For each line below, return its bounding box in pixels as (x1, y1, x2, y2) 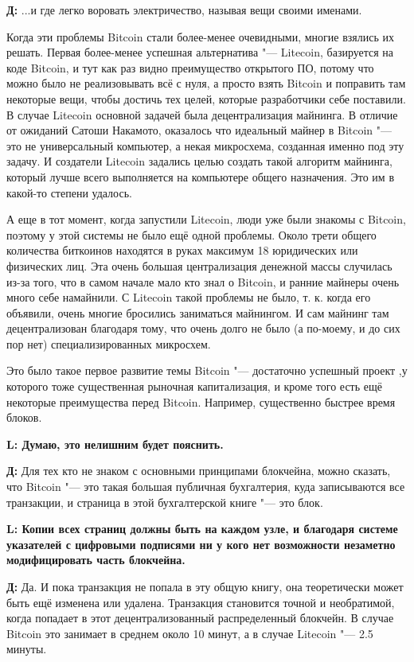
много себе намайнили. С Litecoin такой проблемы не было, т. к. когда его (6, 289, 371, 306)
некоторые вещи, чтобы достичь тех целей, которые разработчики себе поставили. (6, 90, 406, 107)
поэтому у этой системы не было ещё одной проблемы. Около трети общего (6, 226, 377, 243)
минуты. (6, 641, 47, 657)
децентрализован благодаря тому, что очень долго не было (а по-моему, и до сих (6, 320, 400, 337)
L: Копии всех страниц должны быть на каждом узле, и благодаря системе (6, 520, 398, 537)
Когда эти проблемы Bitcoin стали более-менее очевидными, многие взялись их (6, 28, 395, 45)
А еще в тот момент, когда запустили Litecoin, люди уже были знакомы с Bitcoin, (6, 211, 406, 228)
